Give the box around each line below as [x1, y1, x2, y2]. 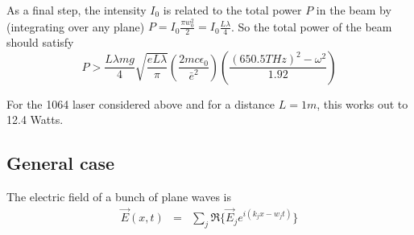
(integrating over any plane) [6, 18, 145, 35]
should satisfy [6, 34, 74, 51]
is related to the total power [163, 2, 302, 18]
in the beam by [316, 2, 391, 18]
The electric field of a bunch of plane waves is [6, 188, 231, 205]
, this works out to [317, 95, 408, 112]
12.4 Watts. [6, 111, 64, 128]
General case [6, 150, 115, 175]
